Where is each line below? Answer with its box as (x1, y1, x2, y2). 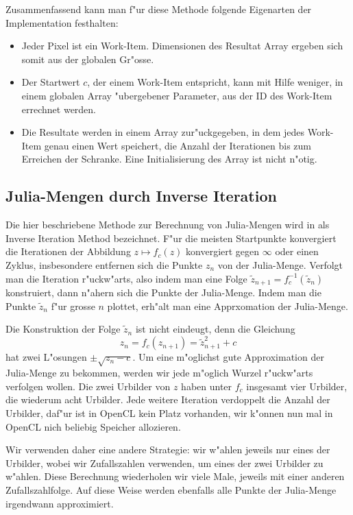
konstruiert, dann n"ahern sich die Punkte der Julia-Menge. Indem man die (5, 285, 321, 299)
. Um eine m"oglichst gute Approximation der (132, 350, 324, 364)
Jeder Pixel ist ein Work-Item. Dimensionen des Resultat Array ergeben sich (21, 38, 343, 53)
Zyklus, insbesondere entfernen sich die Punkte (5, 257, 203, 272)
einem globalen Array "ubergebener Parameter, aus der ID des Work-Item (21, 88, 332, 102)
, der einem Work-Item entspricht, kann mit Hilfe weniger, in (87, 75, 343, 89)
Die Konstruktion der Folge (5, 322, 121, 336)
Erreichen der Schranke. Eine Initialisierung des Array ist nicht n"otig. (21, 152, 317, 166)
